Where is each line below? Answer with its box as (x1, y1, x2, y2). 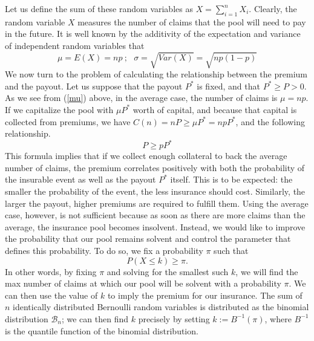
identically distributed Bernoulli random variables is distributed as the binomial (13, 300, 309, 313)
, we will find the (235, 265, 298, 278)
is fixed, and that (197, 79, 260, 92)
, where (264, 312, 292, 325)
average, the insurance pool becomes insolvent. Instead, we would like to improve (5, 220, 306, 233)
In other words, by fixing (5, 265, 97, 278)
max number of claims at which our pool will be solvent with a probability (5, 277, 281, 290)
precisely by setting (138, 312, 210, 325)
